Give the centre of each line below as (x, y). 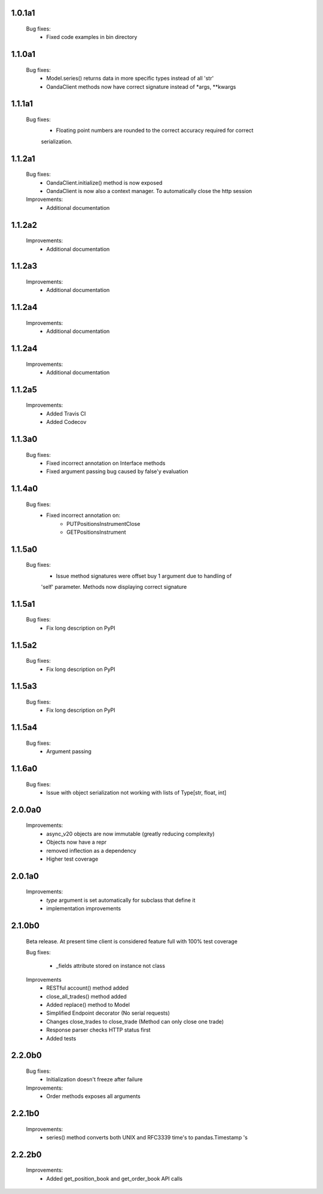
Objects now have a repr (77, 842)
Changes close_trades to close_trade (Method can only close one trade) (135, 1021)
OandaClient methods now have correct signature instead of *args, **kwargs (141, 86)
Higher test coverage (72, 859)
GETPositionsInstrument (96, 532)
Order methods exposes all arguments (93, 1096)
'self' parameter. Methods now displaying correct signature (114, 587)
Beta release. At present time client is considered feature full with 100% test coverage (132, 941)
